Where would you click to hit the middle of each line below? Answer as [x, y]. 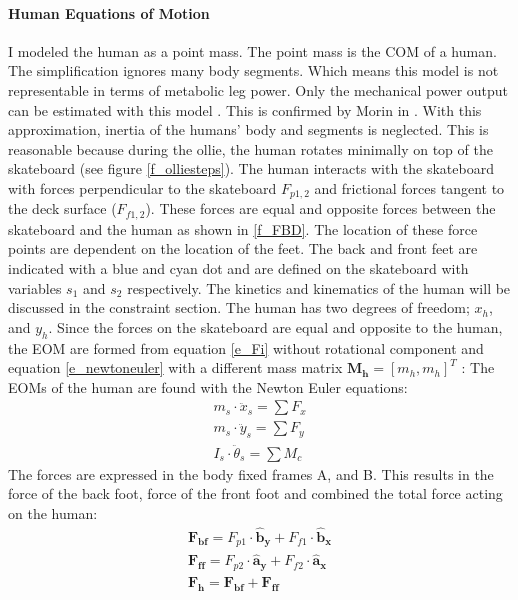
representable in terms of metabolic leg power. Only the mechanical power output [258, 89]
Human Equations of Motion [109, 12]
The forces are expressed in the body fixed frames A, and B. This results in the [251, 473]
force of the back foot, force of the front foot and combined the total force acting [255, 493]
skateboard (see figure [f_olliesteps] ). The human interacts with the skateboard [251, 168]
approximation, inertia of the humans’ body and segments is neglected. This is [248, 129]
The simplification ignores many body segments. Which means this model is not [253, 70]
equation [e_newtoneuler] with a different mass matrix [175, 367]
